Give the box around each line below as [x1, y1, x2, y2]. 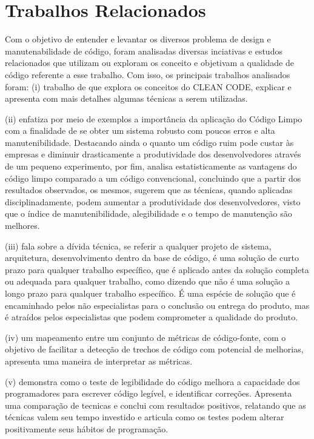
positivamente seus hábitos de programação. [5, 422, 169, 435]
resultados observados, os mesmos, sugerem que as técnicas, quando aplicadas [5, 183, 293, 196]
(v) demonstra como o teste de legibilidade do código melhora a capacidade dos [5, 375, 300, 388]
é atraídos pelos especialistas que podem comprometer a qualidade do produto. [5, 311, 298, 323]
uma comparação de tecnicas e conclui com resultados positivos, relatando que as [5, 398, 306, 411]
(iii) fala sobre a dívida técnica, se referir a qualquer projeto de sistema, [5, 239, 272, 252]
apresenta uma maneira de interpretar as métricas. [5, 354, 193, 367]
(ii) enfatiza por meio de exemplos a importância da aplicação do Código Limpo [5, 112, 302, 125]
